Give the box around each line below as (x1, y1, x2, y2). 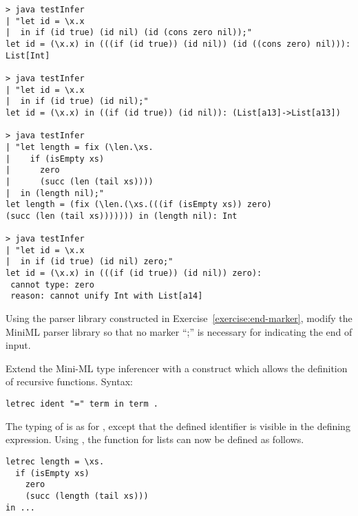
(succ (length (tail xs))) (25, 491, 149, 501)
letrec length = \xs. (6, 456, 105, 466)
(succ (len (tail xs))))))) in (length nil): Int (6, 211, 238, 221)
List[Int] (6, 50, 50, 61)
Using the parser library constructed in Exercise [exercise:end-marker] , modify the (6, 311, 352, 325)
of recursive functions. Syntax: (6, 374, 133, 389)
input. (6, 338, 31, 352)
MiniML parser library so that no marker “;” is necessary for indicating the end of (6, 324, 352, 338)
